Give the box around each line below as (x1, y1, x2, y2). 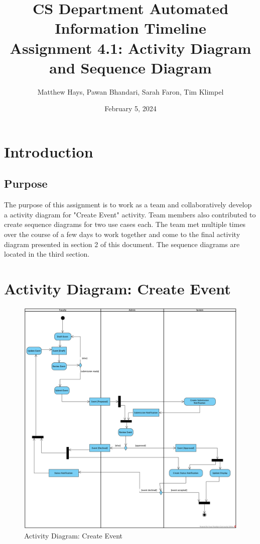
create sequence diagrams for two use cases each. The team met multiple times (4, 219, 246, 229)
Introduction (4, 141, 93, 162)
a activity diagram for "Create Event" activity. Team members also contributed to (4, 209, 256, 219)
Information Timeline (55, 18, 206, 38)
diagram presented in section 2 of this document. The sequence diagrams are (4, 239, 240, 249)
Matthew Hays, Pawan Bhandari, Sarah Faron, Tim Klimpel (37, 86, 224, 97)
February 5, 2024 (104, 103, 157, 114)
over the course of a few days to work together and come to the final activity (4, 229, 240, 240)
